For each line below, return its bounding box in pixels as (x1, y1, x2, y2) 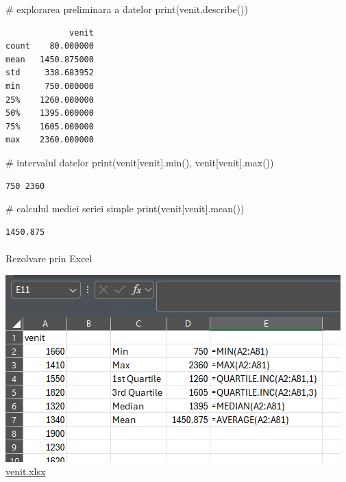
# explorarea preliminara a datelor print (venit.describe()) (5, 2, 248, 16)
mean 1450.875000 (5, 54, 94, 64)
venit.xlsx (5, 464, 46, 479)
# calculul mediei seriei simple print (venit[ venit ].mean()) (5, 201, 245, 216)
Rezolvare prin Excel (5, 251, 92, 265)
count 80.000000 (5, 41, 94, 51)
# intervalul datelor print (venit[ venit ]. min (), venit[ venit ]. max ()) (5, 155, 274, 169)
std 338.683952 (5, 68, 94, 78)
